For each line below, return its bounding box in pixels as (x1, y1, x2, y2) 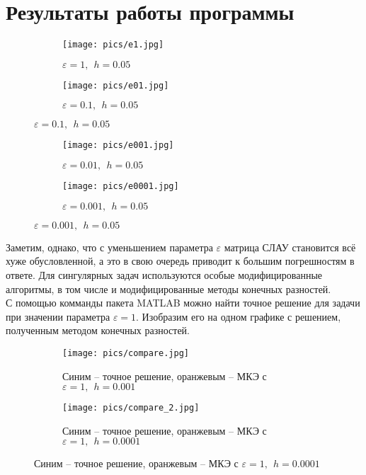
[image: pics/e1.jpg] (62, 40, 164, 50)
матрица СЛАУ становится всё (224, 239, 356, 254)
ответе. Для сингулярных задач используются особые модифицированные (6, 267, 323, 282)
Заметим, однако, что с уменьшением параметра (6, 239, 213, 254)
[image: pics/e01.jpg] (62, 80, 169, 91)
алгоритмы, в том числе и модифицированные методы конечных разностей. (6, 281, 331, 296)
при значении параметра (6, 309, 110, 324)
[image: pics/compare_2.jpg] (62, 403, 200, 413)
